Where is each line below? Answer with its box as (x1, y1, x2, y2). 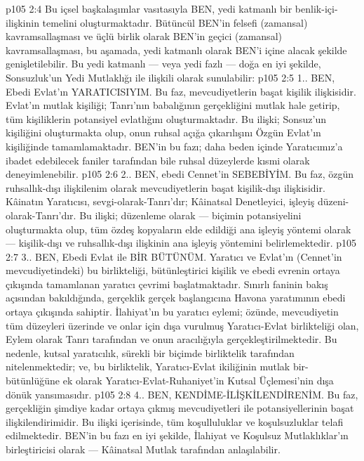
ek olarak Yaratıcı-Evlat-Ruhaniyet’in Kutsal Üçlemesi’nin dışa (62, 373, 334, 388)
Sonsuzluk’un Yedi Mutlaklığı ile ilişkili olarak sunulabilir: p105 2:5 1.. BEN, (6, 70, 335, 84)
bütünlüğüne (6, 373, 60, 388)
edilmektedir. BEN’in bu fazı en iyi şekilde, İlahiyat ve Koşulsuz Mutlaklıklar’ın (6, 428, 349, 443)
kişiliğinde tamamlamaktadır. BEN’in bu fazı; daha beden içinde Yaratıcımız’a (6, 138, 343, 153)
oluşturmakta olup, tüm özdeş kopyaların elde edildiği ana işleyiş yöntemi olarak (6, 221, 351, 236)
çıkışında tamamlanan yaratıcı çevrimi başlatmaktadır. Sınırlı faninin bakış (6, 276, 328, 291)
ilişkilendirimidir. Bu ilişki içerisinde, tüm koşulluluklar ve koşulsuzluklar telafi (6, 414, 344, 429)
